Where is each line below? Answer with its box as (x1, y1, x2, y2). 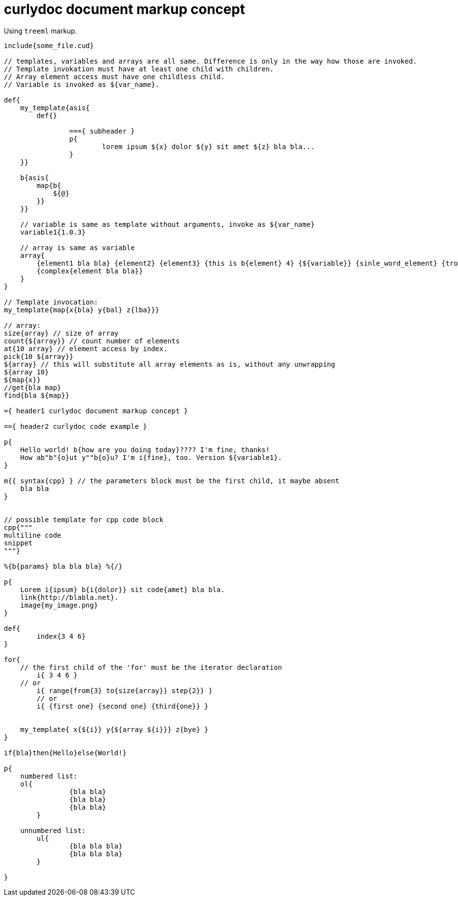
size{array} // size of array (4, 329, 119, 337)
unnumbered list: (20, 826, 86, 834)
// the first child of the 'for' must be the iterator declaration (20, 663, 282, 671)
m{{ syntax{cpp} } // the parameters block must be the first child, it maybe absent (4, 476, 340, 485)
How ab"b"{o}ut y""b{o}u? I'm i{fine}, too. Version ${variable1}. (20, 453, 282, 461)
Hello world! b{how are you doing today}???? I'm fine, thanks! (20, 445, 270, 454)
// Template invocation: (4, 298, 98, 306)
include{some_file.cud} (4, 41, 94, 50)
